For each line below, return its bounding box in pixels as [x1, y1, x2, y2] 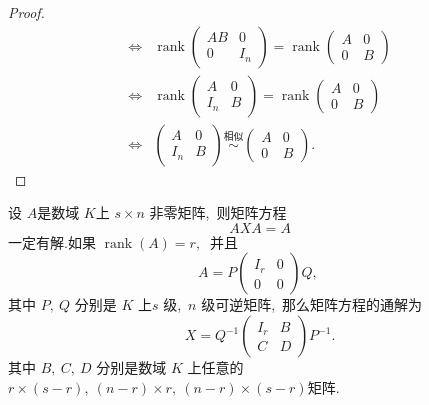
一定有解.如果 [8, 231, 96, 252]
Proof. [8, 2, 45, 22]
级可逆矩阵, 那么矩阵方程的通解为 [201, 294, 423, 315]
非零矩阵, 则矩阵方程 [149, 202, 287, 223]
